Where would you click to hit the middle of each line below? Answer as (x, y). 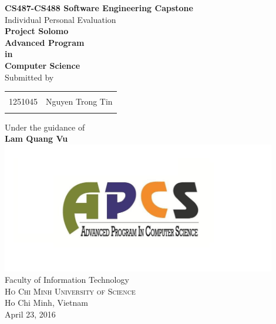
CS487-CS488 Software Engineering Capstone (99, 8)
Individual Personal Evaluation (60, 19)
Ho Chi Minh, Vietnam (46, 303)
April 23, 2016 (30, 314)
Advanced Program (45, 42)
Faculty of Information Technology (67, 280)
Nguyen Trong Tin (79, 101)
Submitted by (29, 77)
